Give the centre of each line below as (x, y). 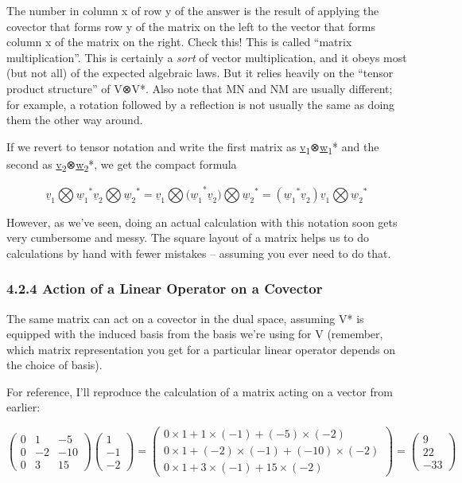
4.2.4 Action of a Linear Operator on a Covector (165, 288)
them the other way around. (75, 120)
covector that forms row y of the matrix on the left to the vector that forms (191, 26)
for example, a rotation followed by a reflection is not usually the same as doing (201, 104)
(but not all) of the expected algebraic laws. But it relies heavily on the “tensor (200, 73)
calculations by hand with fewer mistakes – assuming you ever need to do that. (199, 253)
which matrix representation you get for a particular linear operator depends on (201, 349)
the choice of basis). (54, 365)
